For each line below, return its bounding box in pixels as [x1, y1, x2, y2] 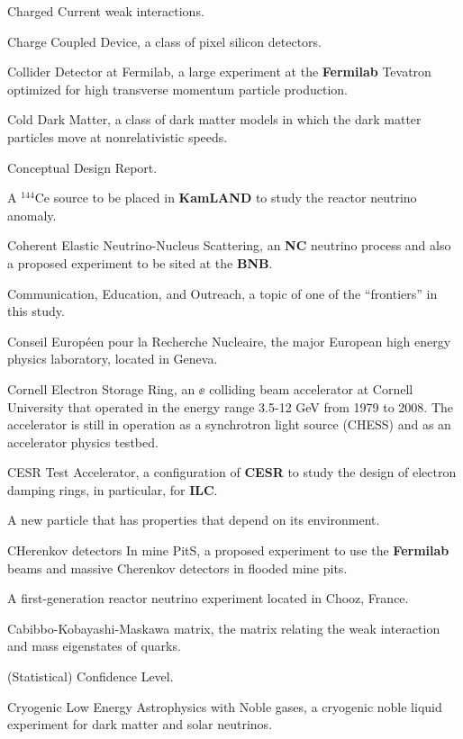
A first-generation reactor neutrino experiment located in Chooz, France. [7, 589, 409, 608]
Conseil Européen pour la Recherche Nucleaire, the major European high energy [7, 331, 451, 350]
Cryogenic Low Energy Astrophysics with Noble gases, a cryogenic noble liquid [7, 697, 442, 716]
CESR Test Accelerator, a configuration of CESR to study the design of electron [7, 463, 457, 482]
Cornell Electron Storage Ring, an [7, 379, 195, 398]
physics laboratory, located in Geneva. [7, 349, 218, 368]
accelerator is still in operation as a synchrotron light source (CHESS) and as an [7, 415, 451, 434]
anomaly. [7, 205, 57, 224]
